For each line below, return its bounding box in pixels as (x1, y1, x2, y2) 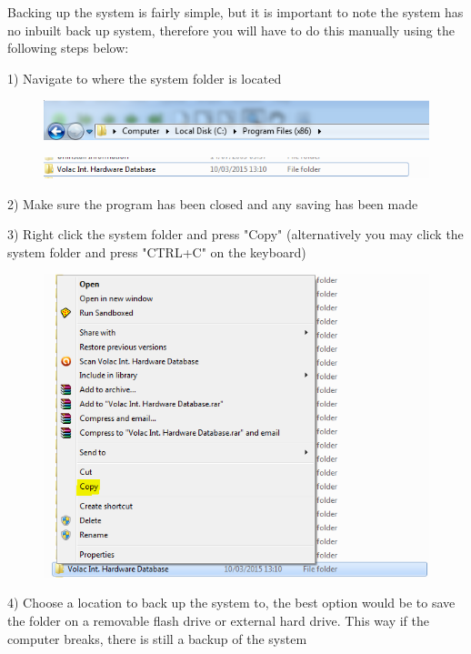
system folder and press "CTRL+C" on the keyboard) (7, 242, 306, 261)
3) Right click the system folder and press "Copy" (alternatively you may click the (7, 225, 464, 244)
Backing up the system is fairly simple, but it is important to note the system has (7, 3, 464, 21)
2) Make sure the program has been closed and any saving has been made (7, 194, 418, 213)
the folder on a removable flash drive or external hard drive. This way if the (7, 611, 429, 630)
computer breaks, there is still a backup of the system (7, 629, 307, 648)
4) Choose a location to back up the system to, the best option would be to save (7, 593, 456, 612)
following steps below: (7, 38, 129, 57)
